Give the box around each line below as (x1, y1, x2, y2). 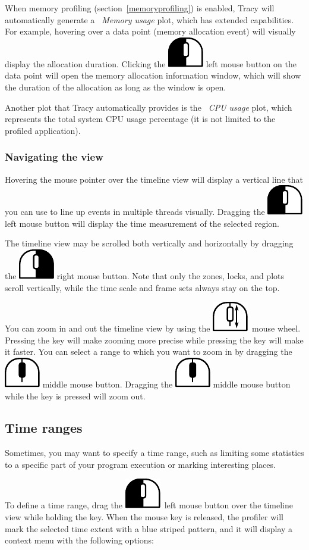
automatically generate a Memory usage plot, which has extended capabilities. (5, 13, 294, 26)
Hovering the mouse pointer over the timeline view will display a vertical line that (5, 173, 303, 185)
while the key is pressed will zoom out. (5, 389, 146, 402)
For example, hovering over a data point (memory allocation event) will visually (5, 25, 296, 37)
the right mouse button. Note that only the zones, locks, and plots (5, 269, 285, 282)
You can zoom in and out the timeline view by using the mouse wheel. (5, 322, 301, 335)
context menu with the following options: (5, 534, 154, 546)
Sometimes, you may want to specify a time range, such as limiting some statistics (5, 446, 304, 459)
